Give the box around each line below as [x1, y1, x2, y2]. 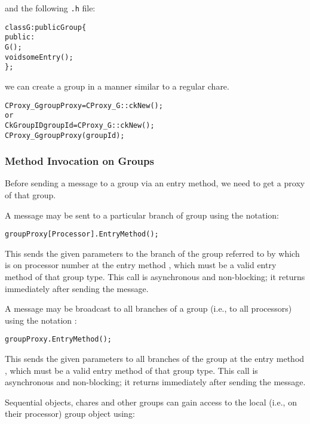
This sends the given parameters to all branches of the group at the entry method [5, 352, 305, 365]
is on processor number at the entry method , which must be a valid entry [5, 259, 277, 271]
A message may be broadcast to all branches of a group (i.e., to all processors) [5, 302, 292, 315]
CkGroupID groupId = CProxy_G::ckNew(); [5, 121, 155, 130]
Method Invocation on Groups [5, 153, 154, 168]
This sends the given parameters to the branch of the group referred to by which [5, 247, 300, 259]
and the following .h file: [5, 2, 96, 14]
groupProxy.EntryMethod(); [5, 335, 112, 344]
